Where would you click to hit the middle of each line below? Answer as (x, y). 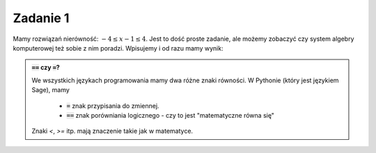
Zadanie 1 (41, 18)
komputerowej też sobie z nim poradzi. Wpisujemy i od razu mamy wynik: (118, 48)
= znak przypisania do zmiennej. (113, 106)
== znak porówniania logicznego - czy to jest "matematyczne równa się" (171, 115)
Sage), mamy (50, 90)
